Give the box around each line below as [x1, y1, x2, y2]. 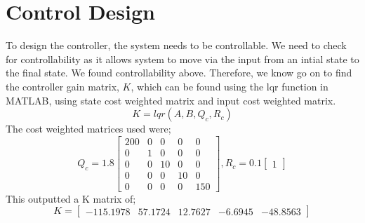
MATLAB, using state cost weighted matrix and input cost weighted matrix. [6, 93, 336, 107]
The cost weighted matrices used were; [6, 121, 171, 136]
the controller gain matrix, [6, 79, 119, 93]
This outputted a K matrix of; [6, 191, 136, 205]
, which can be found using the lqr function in [131, 79, 328, 93]
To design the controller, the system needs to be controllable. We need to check [6, 38, 347, 53]
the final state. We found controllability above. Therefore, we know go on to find [6, 65, 352, 80]
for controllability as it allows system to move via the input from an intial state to [6, 51, 359, 66]
